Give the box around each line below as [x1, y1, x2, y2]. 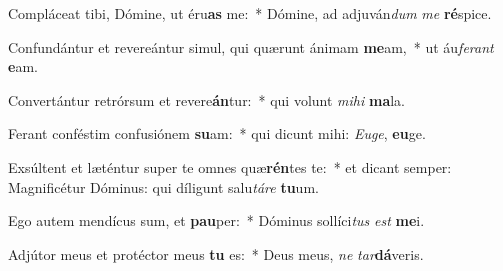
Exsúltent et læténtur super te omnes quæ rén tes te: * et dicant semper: [8, 156, 452, 177]
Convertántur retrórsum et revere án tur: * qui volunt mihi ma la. [8, 89, 406, 110]
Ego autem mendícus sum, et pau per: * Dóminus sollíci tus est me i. [8, 210, 425, 231]
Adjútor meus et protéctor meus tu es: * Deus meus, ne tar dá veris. [8, 243, 424, 264]
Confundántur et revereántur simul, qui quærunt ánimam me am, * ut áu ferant [8, 36, 494, 57]
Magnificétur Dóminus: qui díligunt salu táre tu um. [8, 176, 319, 197]
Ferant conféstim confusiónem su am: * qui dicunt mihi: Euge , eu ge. [8, 123, 426, 144]
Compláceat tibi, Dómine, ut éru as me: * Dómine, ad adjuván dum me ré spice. [8, 3, 492, 23]
